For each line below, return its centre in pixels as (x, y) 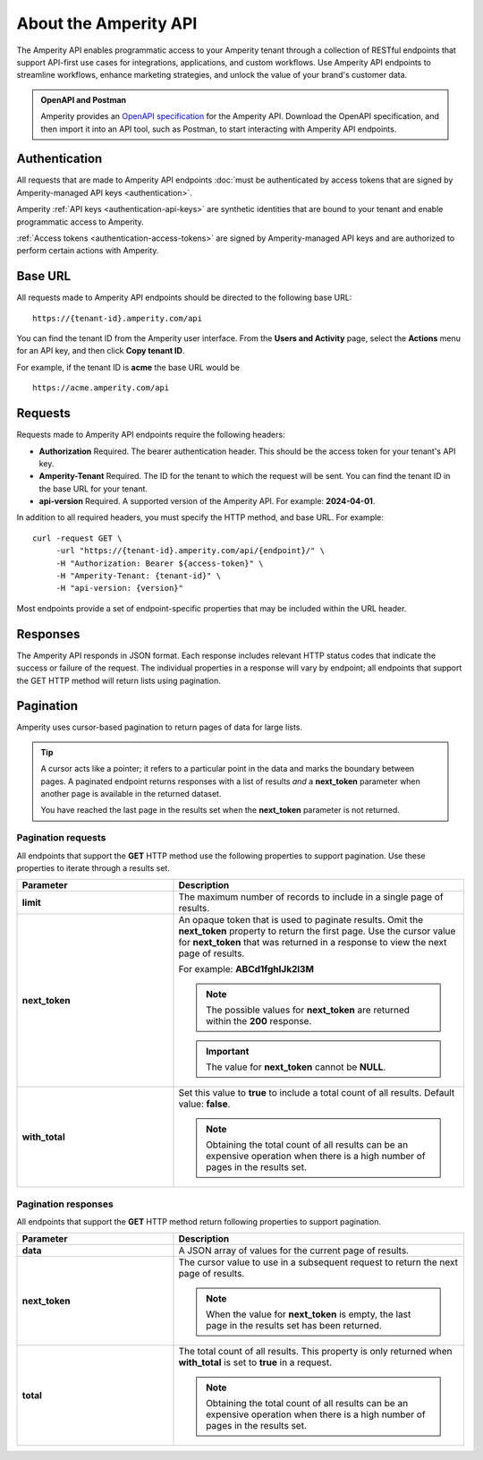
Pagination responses (65, 1204)
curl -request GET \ (77, 538)
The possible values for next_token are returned (308, 1010)
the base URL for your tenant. (93, 489)
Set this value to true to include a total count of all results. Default (317, 1093)
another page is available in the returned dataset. (131, 793)
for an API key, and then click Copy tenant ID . (101, 351)
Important (228, 1052)
